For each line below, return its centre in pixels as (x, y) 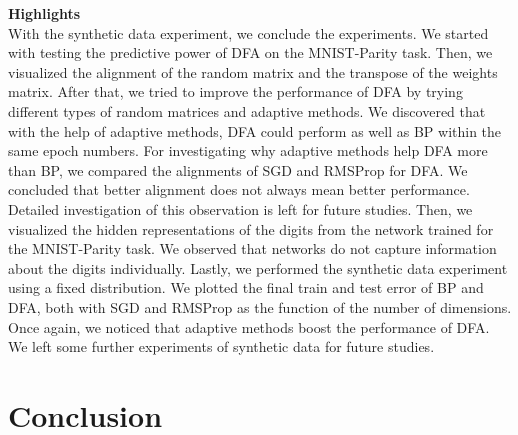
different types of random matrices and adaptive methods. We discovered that (247, 110)
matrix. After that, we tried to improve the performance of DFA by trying (235, 91)
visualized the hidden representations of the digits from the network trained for (251, 228)
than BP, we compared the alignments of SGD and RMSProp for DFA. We (238, 169)
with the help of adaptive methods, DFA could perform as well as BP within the (255, 130)
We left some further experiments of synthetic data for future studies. (221, 346)
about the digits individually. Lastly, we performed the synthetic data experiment (258, 267)
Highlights (44, 13)
